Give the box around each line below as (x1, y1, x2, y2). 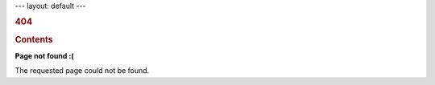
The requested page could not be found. (14, 66, 150, 75)
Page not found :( (14, 51, 74, 60)
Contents (14, 34, 53, 45)
